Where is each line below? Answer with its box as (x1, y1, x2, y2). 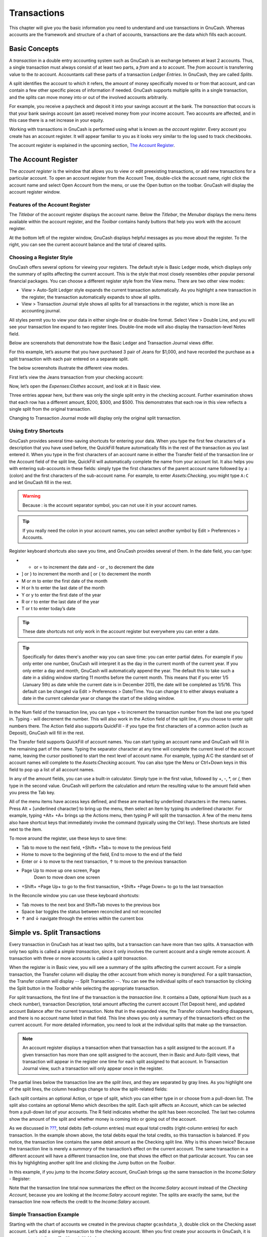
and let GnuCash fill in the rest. (9, 479, 72, 485)
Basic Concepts (9, 45, 59, 53)
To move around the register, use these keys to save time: (9, 835, 127, 841)
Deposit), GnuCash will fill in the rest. (9, 730, 85, 736)
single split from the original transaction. (9, 406, 91, 412)
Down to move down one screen (34, 874, 100, 880)
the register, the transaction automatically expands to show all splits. (21, 294, 161, 300)
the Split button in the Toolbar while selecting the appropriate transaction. (9, 985, 159, 991)
